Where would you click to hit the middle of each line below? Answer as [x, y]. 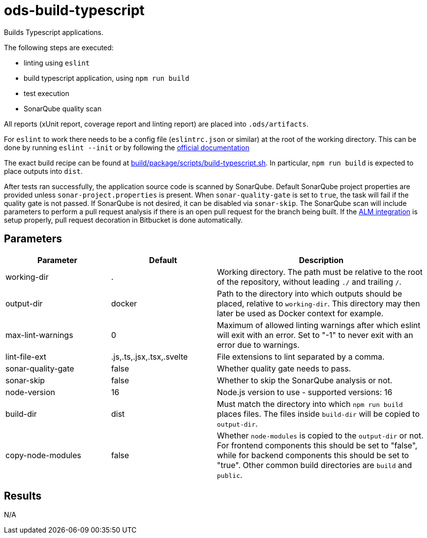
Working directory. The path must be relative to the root [320, 272]
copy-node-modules [43, 455]
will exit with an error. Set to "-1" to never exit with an [315, 335]
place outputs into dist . [43, 171]
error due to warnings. [258, 345]
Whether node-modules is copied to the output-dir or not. [320, 435]
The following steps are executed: [59, 47]
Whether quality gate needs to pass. [284, 368]
